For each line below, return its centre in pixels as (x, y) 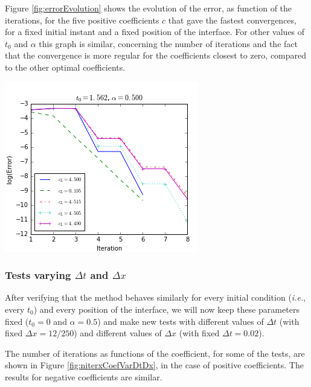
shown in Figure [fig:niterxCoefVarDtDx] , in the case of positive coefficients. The (154, 365)
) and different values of (118, 333)
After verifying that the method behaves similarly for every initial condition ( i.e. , (155, 297)
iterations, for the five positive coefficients (82, 20)
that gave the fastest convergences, (232, 20)
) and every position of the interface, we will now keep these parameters (166, 309)
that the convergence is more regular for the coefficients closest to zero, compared (156, 55)
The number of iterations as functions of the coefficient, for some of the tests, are (155, 353)
